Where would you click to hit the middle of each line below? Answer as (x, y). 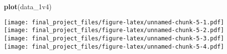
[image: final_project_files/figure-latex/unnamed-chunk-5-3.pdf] (114, 38)
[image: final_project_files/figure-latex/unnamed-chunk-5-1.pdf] (114, 22)
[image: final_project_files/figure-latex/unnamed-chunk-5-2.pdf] (114, 30)
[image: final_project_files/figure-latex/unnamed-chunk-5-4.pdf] (114, 46)
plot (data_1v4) (28, 6)
